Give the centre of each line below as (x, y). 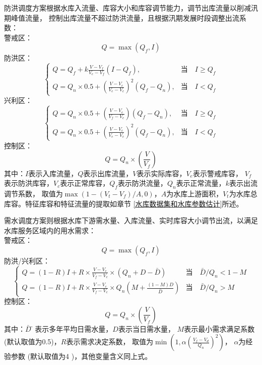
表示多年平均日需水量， (74, 328)
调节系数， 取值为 (34, 193)
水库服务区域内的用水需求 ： (50, 230)
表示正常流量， (201, 183)
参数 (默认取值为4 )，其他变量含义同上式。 (81, 356)
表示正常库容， (85, 183)
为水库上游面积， (195, 193)
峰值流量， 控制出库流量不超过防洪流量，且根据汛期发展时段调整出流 (125, 17)
